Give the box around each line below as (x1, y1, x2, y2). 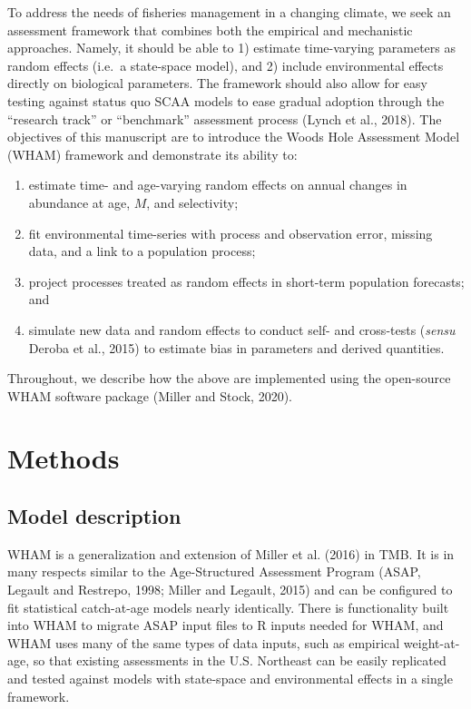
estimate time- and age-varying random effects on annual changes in (28, 175, 407, 194)
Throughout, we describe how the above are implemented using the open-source (7, 369, 451, 388)
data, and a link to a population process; (28, 241, 256, 261)
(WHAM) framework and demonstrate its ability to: (7, 144, 298, 163)
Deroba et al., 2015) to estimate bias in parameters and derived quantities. (28, 338, 445, 357)
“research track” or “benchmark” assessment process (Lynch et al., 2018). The (7, 109, 442, 128)
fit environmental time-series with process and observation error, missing (28, 223, 433, 242)
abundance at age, (28, 192, 131, 212)
